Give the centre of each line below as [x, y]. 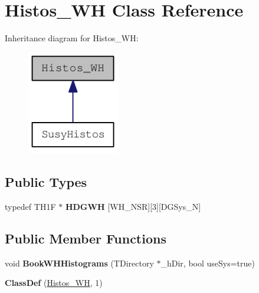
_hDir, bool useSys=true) [208, 263]
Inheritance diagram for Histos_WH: [72, 38]
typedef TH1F [30, 207]
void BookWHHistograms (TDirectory [79, 263]
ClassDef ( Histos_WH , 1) [54, 283]
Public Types [46, 182]
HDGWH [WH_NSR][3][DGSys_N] [133, 207]
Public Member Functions [86, 238]
